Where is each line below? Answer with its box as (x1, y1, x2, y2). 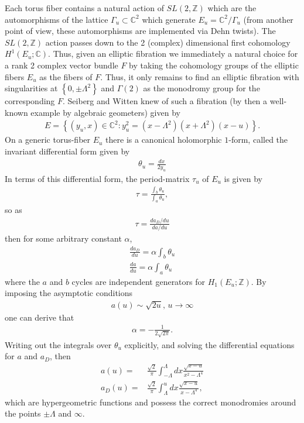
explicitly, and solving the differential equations (124, 338, 295, 350)
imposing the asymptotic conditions (5, 287, 133, 299)
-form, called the (228, 133, 288, 146)
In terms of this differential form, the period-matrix (5, 172, 190, 184)
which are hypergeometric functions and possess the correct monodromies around (5, 396, 296, 408)
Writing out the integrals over (5, 338, 112, 350)
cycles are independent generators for (71, 275, 205, 287)
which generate (142, 13, 196, 25)
